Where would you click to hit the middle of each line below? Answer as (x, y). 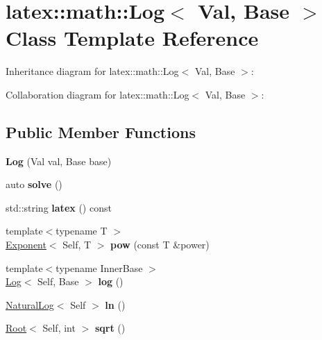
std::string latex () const (59, 207)
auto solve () (34, 184)
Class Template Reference (132, 38)
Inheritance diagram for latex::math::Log (92, 71)
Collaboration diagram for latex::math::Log (98, 94)
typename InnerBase (99, 267)
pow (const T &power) (160, 245)
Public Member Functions (101, 131)
